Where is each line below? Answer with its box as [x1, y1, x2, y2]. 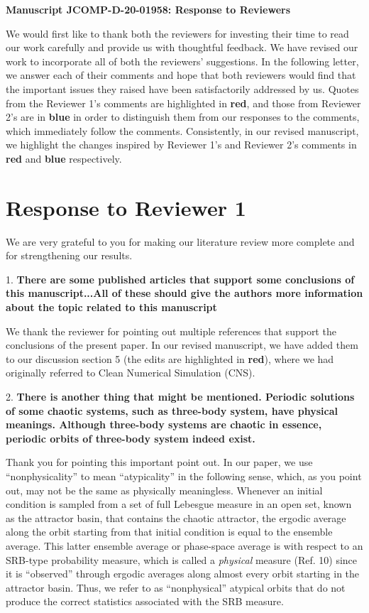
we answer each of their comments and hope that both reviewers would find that [6, 67, 356, 82]
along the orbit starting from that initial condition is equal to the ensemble [6, 524, 333, 539]
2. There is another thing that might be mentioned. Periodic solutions [6, 389, 355, 403]
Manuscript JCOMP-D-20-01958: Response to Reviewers [6, 2, 291, 16]
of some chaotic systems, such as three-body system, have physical [6, 403, 338, 418]
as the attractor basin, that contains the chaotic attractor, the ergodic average [6, 510, 346, 525]
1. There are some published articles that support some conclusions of [6, 271, 355, 286]
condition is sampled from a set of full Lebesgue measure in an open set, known [6, 497, 352, 511]
